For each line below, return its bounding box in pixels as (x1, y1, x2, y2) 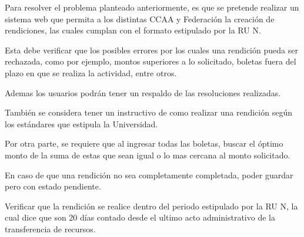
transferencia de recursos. (5, 222, 96, 235)
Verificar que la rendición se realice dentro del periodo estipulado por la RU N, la (5, 199, 298, 212)
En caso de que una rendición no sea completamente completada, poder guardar (5, 168, 293, 181)
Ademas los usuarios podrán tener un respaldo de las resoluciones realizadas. (5, 86, 281, 99)
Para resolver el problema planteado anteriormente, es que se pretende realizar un (5, 1, 299, 13)
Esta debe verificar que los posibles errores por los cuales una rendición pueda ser (5, 43, 298, 56)
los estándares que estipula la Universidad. (5, 117, 158, 130)
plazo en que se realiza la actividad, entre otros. (5, 66, 177, 79)
